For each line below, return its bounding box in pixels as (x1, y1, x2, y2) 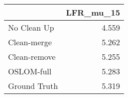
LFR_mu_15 (66, 7, 120, 18)
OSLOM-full (8, 65, 52, 77)
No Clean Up (8, 22, 54, 33)
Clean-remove (8, 51, 56, 62)
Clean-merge (8, 36, 52, 48)
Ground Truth (8, 80, 58, 91)
